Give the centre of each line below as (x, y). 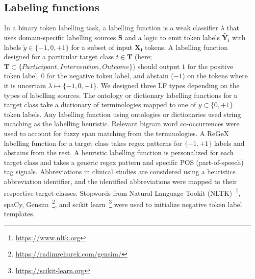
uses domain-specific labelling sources (60, 37)
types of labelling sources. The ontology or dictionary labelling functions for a (121, 95)
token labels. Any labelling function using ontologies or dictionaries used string (123, 114)
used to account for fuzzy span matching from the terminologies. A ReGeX (116, 133)
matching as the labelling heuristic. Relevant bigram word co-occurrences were (122, 124)
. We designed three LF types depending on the (168, 85)
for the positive (210, 66)
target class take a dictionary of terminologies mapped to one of (100, 105)
